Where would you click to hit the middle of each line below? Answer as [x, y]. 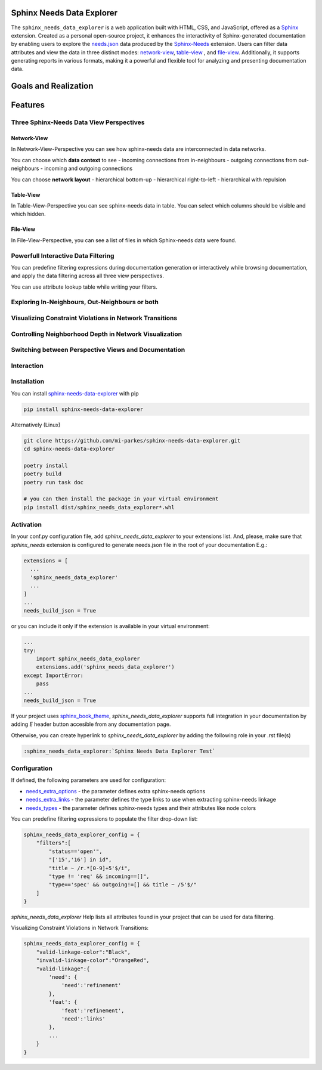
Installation [28, 382]
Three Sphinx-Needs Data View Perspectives [78, 122]
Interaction [27, 366]
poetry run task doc [53, 482]
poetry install [46, 466]
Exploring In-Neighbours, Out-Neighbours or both [85, 302]
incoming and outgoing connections [88, 168]
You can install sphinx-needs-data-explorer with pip [75, 393]
